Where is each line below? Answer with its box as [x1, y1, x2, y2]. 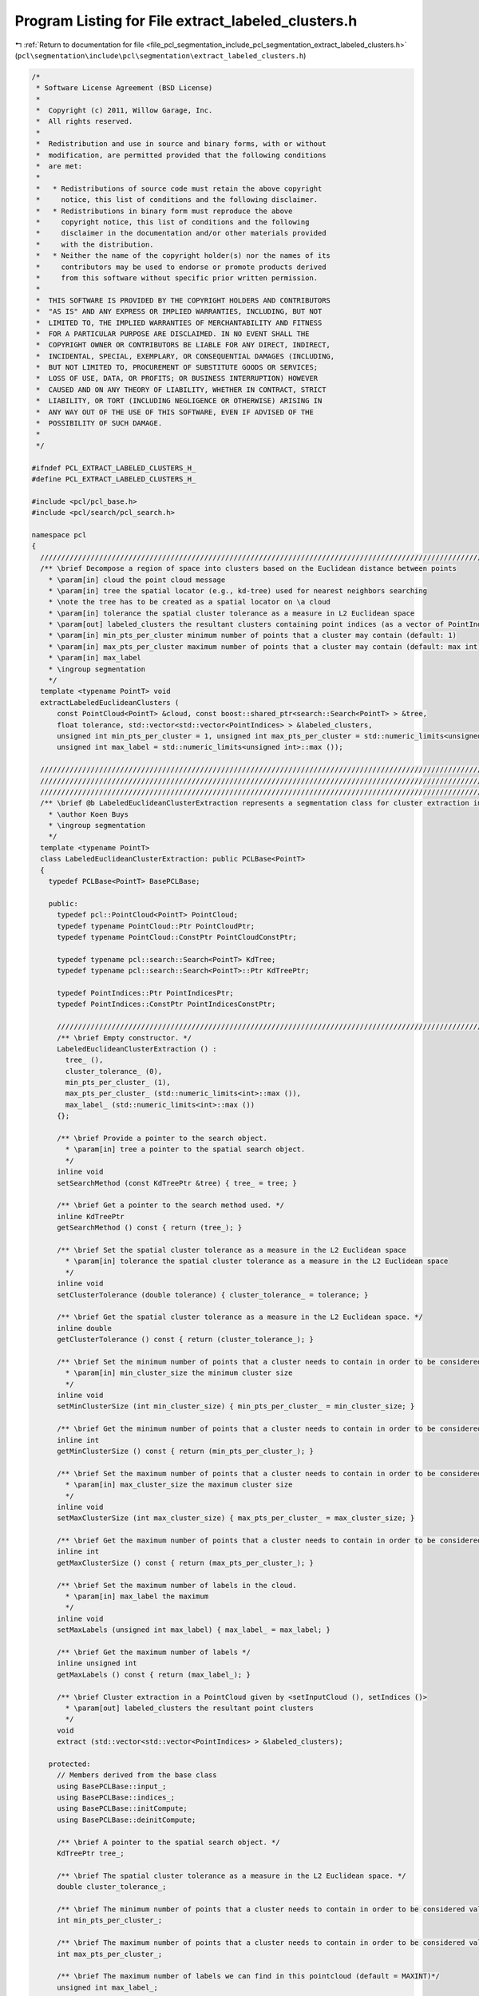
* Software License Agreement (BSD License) [36, 84, 213, 93]
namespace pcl [31, 530, 87, 539]
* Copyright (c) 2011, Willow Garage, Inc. [36, 106, 213, 115]
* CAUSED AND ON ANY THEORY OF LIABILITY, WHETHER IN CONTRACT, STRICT [36, 385, 327, 394]
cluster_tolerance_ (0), [65, 1067, 163, 1075]
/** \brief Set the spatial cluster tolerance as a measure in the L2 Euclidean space [57, 1246, 406, 1254]
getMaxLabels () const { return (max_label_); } [57, 1669, 251, 1679]
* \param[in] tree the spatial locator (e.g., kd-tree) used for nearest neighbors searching [48, 586, 427, 595]
